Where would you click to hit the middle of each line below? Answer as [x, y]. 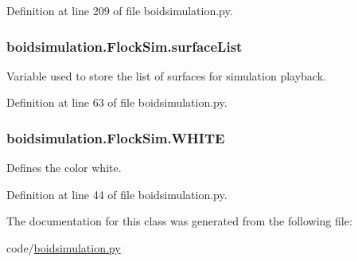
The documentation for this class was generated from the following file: [179, 221]
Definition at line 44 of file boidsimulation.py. [117, 194]
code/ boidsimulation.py [64, 248]
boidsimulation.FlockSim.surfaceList [125, 46]
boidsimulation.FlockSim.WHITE [116, 137]
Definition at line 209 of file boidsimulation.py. [120, 10]
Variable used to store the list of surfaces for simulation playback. [166, 75]
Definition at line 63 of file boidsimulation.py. [117, 102]
